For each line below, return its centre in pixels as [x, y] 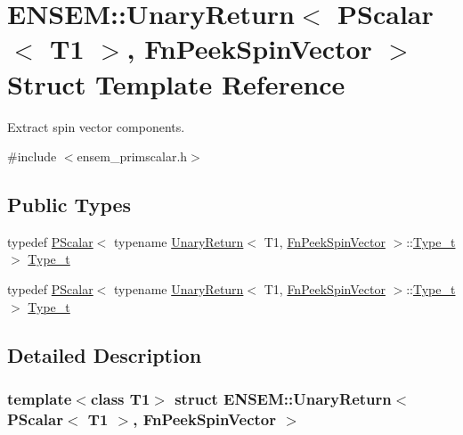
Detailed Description [105, 354]
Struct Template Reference [176, 83]
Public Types [69, 205]
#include [32, 156]
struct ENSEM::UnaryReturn [283, 398]
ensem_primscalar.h [132, 156]
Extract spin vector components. [96, 126]
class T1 [120, 398]
